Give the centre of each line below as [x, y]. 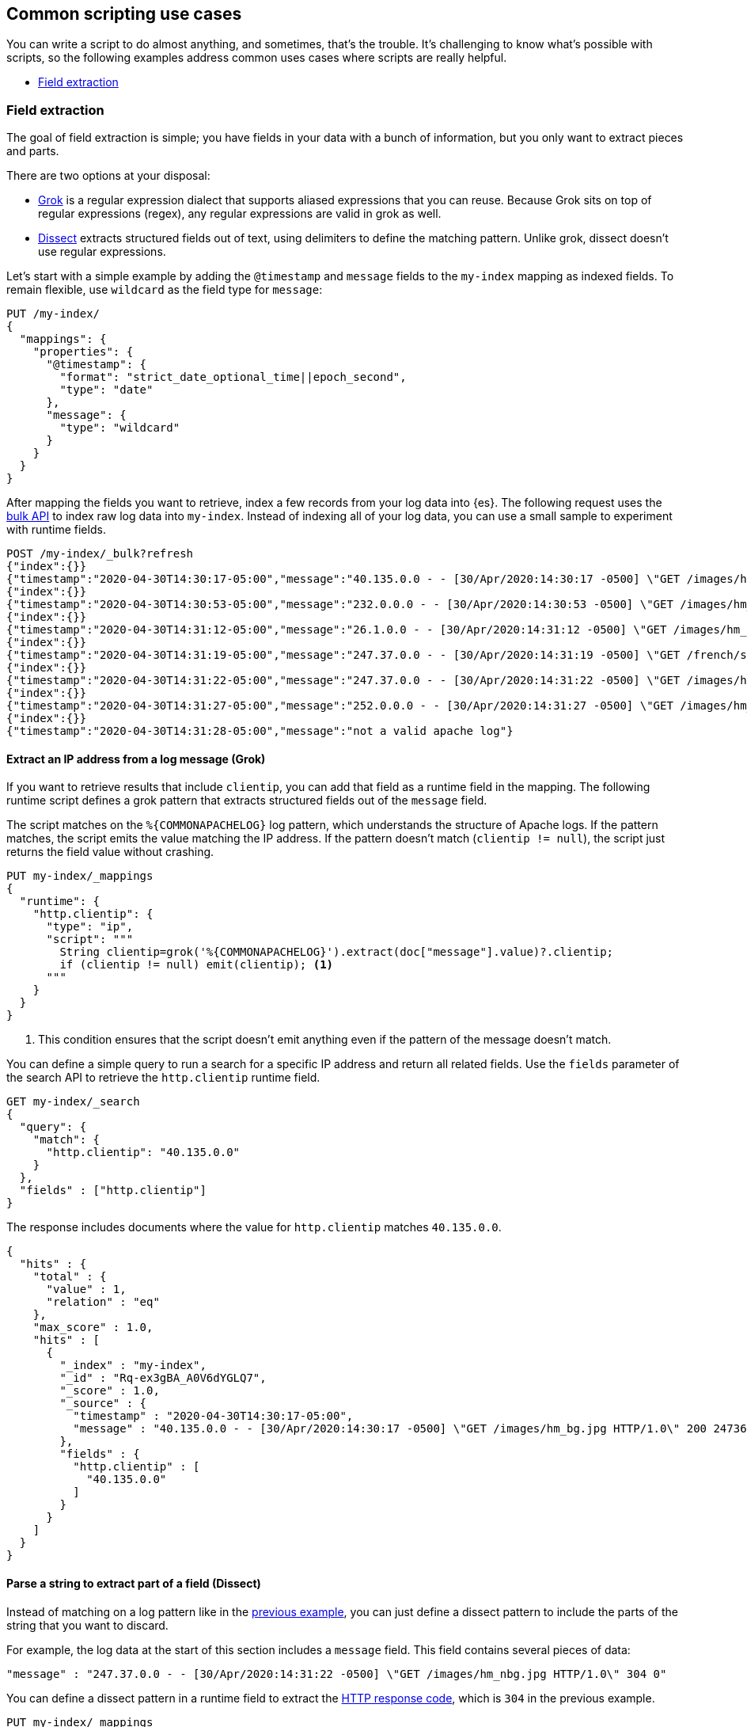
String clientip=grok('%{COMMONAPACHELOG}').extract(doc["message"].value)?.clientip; [337, 952]
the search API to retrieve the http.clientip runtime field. [163, 1078]
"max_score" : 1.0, [93, 1328]
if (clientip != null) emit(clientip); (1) [197, 965]
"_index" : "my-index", [133, 1366]
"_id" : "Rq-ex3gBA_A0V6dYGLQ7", [163, 1378]
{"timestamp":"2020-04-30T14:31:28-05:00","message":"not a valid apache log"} [260, 731]
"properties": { [83, 352]
